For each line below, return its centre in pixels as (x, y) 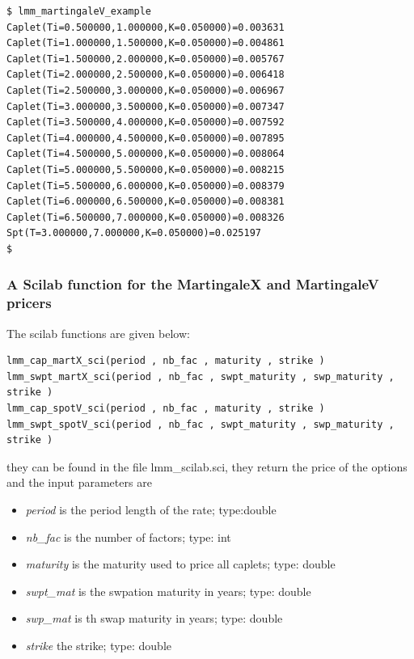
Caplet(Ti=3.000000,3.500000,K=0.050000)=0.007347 (146, 106)
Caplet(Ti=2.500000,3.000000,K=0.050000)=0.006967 (146, 90)
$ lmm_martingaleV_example (79, 11)
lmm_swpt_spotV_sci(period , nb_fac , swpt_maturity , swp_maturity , (201, 424)
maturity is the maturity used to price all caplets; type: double (180, 564)
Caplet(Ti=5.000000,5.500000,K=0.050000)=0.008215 (146, 169)
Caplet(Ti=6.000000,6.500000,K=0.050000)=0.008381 (146, 202)
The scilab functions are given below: (98, 333)
